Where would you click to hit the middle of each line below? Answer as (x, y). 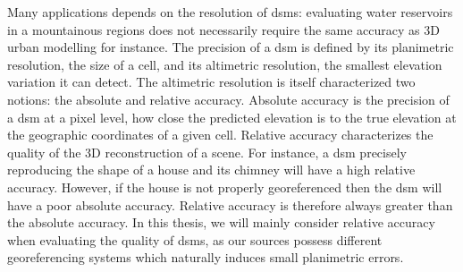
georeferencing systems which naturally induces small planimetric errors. (206, 257)
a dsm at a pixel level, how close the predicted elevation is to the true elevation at (232, 117)
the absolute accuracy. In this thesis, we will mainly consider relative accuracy (221, 222)
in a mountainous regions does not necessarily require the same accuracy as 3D (223, 29)
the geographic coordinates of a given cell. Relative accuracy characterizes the (220, 135)
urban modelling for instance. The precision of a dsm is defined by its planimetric (231, 47)
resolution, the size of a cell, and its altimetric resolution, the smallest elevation (225, 64)
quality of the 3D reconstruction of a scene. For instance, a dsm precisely (207, 152)
